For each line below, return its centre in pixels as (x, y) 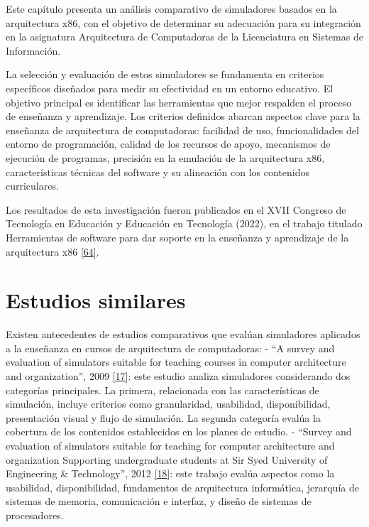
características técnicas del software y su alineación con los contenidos (158, 172)
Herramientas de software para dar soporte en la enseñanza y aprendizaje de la (177, 237)
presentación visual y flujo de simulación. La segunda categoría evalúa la (163, 417)
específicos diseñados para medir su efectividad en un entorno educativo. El (170, 88)
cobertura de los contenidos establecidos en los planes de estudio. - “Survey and (179, 431)
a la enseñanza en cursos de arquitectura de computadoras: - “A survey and (170, 348)
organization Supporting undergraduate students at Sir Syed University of (167, 459)
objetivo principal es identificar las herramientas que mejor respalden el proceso (179, 102)
